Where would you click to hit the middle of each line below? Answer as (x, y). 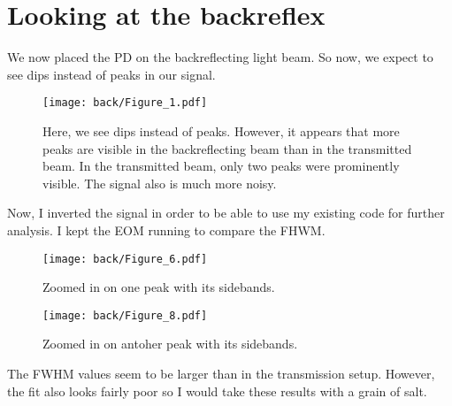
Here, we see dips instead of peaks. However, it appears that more (221, 130)
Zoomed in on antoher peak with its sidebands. (170, 344)
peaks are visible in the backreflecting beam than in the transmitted (227, 148)
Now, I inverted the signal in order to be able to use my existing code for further (226, 213)
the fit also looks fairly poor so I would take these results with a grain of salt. (217, 391)
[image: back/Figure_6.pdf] (125, 259)
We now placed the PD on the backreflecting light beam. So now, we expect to (220, 57)
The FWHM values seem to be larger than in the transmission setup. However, (221, 374)
